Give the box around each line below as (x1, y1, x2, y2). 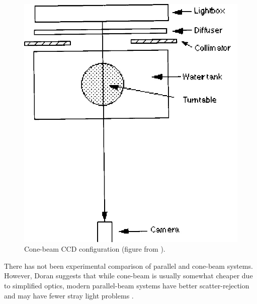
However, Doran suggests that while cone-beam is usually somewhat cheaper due (4, 270, 253, 281)
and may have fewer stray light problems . (4, 290, 134, 300)
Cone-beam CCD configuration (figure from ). (24, 244, 165, 254)
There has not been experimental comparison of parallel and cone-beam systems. (4, 260, 253, 271)
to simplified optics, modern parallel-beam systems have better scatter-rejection (4, 280, 249, 290)
